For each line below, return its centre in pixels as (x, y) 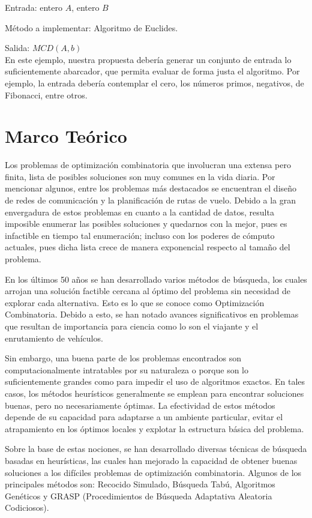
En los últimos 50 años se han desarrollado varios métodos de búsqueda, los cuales (156, 279)
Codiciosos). (27, 507)
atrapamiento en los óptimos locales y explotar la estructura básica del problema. (154, 428)
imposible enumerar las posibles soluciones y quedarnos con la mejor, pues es (146, 224)
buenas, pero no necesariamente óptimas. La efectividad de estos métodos (140, 405)
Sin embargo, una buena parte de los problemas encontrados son (123, 358)
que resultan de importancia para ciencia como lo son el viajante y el (132, 326)
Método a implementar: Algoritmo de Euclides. (91, 27)
